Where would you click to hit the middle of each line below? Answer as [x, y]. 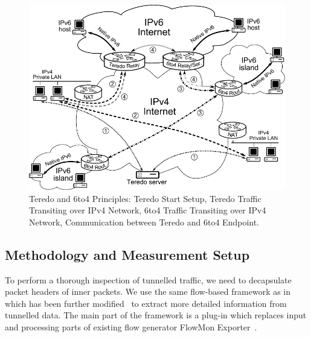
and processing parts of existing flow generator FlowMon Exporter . [131, 327]
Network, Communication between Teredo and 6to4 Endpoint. [144, 222]
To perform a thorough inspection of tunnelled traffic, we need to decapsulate [148, 279]
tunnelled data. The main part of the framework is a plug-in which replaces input [156, 315]
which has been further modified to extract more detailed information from [146, 303]
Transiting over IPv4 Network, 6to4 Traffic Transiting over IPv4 [148, 210]
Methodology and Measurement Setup [127, 254]
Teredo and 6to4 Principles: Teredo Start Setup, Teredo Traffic [145, 198]
